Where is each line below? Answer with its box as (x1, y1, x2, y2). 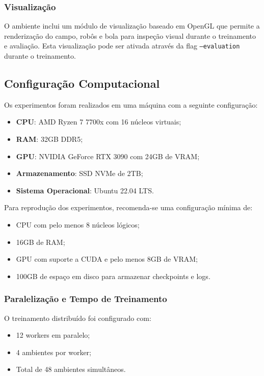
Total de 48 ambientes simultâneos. (16, 364, 126, 374)
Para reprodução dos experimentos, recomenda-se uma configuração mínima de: (4, 202, 253, 213)
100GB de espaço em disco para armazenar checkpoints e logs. (16, 270, 210, 281)
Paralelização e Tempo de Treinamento (4, 292, 167, 305)
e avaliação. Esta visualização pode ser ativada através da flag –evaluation (4, 40, 240, 51)
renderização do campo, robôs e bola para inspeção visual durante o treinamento (4, 30, 256, 41)
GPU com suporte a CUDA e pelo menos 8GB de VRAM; (16, 254, 198, 264)
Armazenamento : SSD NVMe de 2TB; (16, 168, 143, 179)
